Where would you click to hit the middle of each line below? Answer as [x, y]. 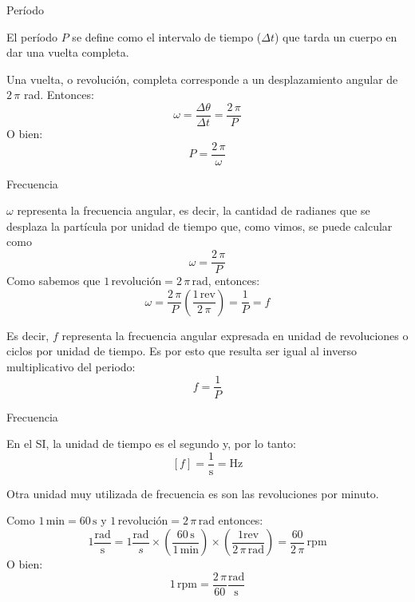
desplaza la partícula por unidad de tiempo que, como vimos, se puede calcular [200, 226]
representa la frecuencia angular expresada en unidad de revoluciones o [235, 335]
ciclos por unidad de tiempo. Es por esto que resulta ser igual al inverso [182, 351]
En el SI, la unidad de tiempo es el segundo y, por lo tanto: [151, 444]
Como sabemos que [53, 281]
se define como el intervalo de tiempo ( [167, 36]
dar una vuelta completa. [68, 52]
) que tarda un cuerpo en [336, 36]
